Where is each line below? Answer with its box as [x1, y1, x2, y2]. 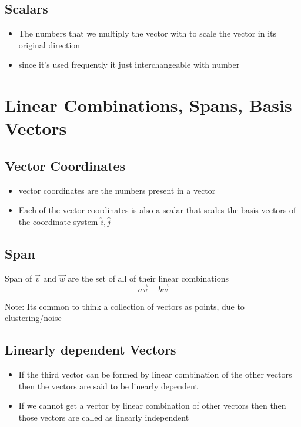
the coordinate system [18, 215, 98, 227]
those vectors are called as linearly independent [18, 411, 189, 423]
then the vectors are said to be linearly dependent [18, 379, 198, 392]
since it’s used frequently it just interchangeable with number [18, 58, 240, 71]
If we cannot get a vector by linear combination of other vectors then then [18, 399, 286, 412]
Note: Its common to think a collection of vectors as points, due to [5, 300, 245, 312]
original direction [18, 38, 81, 51]
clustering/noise [5, 312, 62, 324]
